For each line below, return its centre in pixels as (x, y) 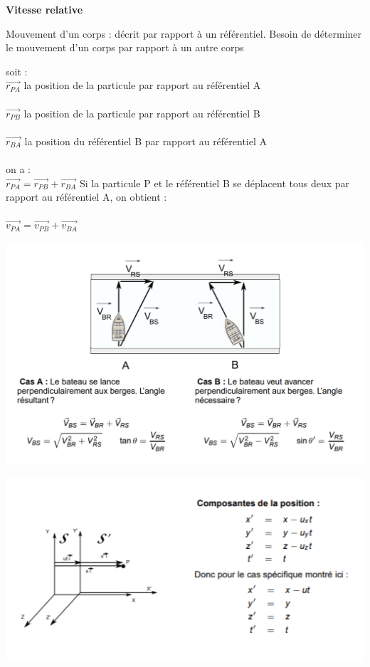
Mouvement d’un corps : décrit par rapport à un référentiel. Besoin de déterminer (184, 33)
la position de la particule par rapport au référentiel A (142, 85)
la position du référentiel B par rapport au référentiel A (146, 141)
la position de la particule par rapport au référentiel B (142, 113)
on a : (18, 168)
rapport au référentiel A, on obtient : (86, 197)
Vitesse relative (44, 9)
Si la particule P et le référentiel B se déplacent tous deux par (215, 183)
